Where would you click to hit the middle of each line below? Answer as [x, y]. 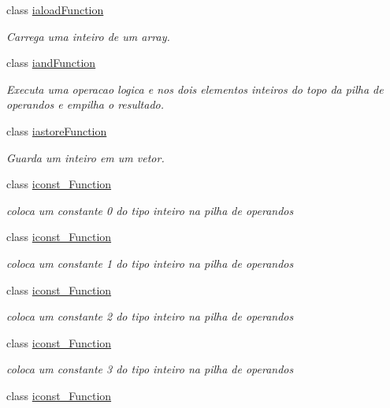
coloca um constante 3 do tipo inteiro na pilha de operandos [150, 369]
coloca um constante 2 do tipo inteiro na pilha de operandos [150, 316]
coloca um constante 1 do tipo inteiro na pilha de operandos [150, 263]
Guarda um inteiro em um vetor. [85, 157]
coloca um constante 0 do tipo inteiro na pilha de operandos [150, 210]
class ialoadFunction [55, 9]
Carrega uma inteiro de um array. [88, 36]
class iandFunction [51, 63]
